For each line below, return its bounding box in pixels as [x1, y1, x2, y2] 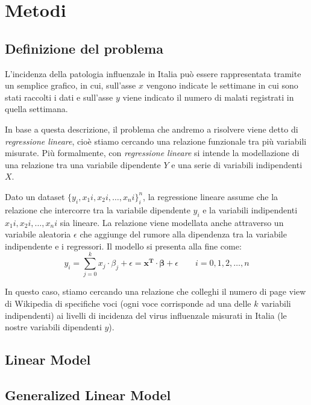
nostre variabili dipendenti [5, 321, 102, 333]
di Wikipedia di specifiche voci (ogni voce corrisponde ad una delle [5, 297, 251, 310]
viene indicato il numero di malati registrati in [122, 90, 294, 103]
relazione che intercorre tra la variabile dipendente [5, 203, 190, 216]
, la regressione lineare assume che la [143, 190, 278, 202]
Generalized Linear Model [5, 385, 171, 404]
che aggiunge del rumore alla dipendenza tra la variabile [80, 228, 287, 240]
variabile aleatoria [5, 228, 71, 240]
